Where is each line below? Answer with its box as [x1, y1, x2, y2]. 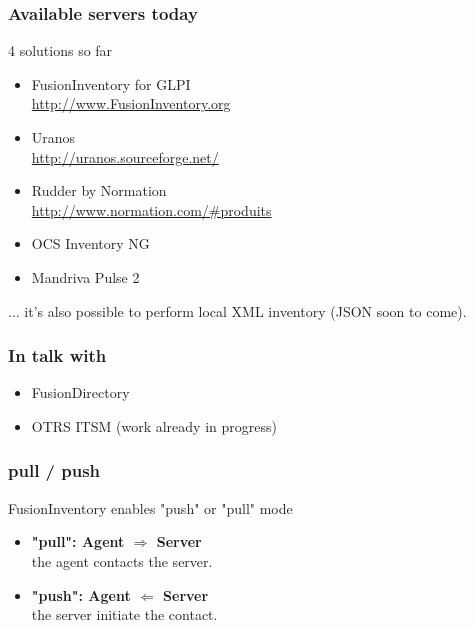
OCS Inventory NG [31, 233, 150, 254]
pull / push [8, 458, 101, 483]
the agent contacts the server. [31, 550, 213, 571]
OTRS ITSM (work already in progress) [31, 415, 277, 436]
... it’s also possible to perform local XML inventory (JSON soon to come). [8, 300, 467, 321]
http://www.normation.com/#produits [31, 199, 272, 220]
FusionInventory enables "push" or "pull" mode [8, 497, 293, 518]
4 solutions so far [8, 40, 113, 61]
